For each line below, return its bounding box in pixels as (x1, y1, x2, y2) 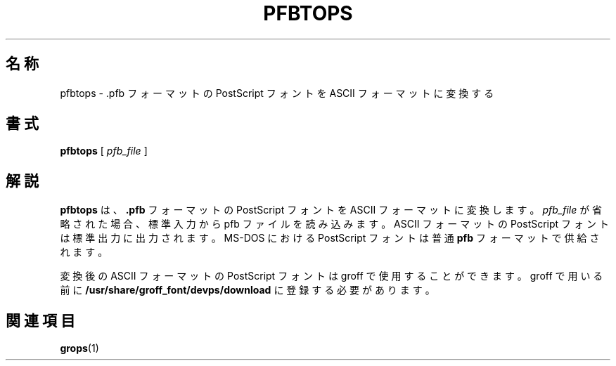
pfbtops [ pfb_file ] (60, 145, 148, 157)
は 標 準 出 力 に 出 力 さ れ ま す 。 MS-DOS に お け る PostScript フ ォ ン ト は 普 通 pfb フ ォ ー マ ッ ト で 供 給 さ (60, 232, 600, 244)
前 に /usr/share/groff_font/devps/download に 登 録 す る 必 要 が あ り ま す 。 (60, 284, 435, 296)
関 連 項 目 (6, 311, 75, 329)
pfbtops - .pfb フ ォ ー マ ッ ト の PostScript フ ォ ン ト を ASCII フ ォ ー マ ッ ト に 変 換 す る (60, 86, 494, 99)
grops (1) (60, 342, 99, 355)
